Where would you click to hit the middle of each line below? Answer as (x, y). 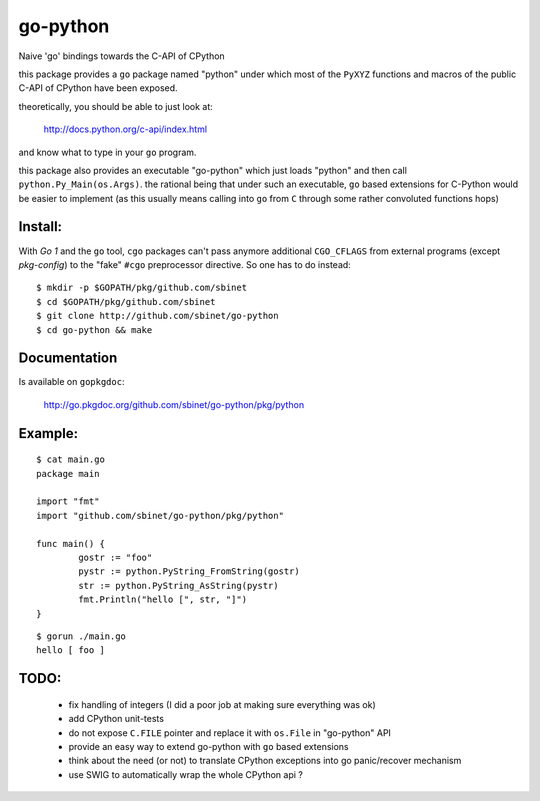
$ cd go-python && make (94, 329)
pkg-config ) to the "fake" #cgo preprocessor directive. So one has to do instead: (185, 264)
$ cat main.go (70, 459)
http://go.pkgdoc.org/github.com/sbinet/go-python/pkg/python (174, 404)
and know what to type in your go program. (107, 152)
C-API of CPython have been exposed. (98, 88)
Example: (48, 433)
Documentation (68, 358)
